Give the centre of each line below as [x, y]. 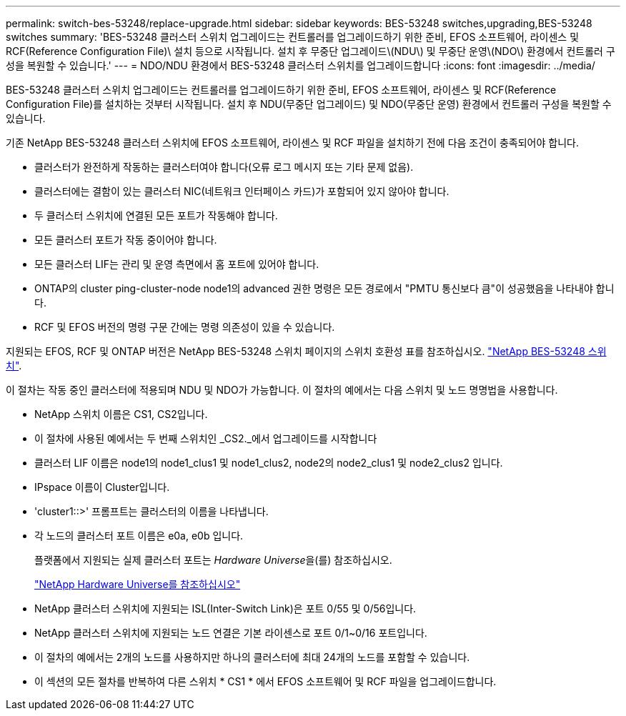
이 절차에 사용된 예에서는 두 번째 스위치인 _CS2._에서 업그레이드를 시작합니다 [206, 438]
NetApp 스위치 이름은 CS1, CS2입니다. [121, 414]
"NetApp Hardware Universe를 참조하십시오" [138, 584]
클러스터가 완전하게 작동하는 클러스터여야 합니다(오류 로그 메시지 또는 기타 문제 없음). [224, 167]
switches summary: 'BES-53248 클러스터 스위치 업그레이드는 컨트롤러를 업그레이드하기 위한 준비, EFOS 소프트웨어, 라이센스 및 [293, 37]
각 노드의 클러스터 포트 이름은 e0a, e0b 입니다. [139, 536]
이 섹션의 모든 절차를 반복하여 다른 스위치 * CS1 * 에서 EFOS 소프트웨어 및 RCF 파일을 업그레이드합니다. [265, 681]
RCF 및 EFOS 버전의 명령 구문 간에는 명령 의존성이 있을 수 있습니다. [185, 327]
